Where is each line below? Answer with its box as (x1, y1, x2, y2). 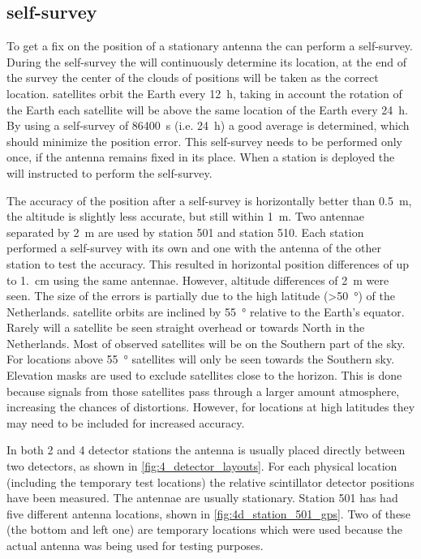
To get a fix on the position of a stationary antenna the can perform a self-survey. (6, 37, 413, 54)
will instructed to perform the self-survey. (6, 164, 213, 181)
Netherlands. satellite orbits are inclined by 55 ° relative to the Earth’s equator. (6, 303, 405, 320)
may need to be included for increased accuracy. (6, 414, 245, 431)
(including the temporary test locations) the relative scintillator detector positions (6, 473, 415, 490)
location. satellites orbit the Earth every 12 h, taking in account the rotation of (6, 84, 402, 101)
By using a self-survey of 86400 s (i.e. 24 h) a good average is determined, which (6, 117, 410, 134)
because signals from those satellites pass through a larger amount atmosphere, (6, 382, 400, 399)
